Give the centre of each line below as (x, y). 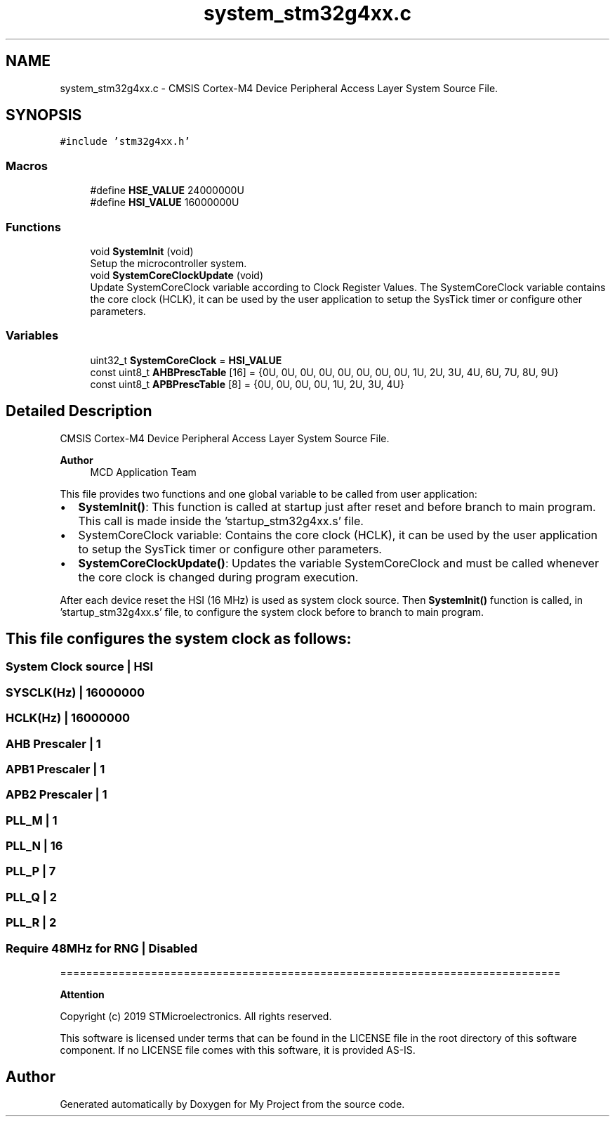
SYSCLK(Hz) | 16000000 (75, 692)
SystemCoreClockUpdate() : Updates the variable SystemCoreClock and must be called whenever (338, 563)
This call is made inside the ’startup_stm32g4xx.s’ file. (221, 521)
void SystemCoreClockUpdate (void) (177, 275)
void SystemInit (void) (142, 251)
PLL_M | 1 (32, 820)
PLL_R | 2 (31, 923)
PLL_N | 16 (34, 846)
